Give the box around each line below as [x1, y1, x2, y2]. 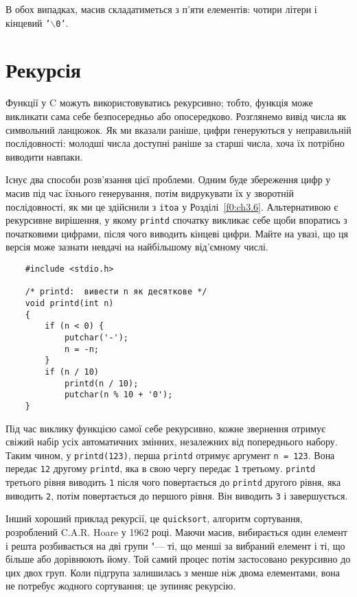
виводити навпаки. [5, 149, 83, 163]
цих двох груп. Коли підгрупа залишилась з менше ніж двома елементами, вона [5, 565, 341, 579]
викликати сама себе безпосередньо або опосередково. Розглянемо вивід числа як [5, 108, 347, 123]
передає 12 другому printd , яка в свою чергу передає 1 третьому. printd [5, 461, 316, 476]
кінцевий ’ [5, 15, 51, 30]
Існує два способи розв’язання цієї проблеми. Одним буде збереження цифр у [5, 172, 331, 187]
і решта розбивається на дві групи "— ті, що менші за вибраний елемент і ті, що [5, 538, 345, 552]
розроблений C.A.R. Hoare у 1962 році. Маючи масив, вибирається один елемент [5, 525, 347, 539]
